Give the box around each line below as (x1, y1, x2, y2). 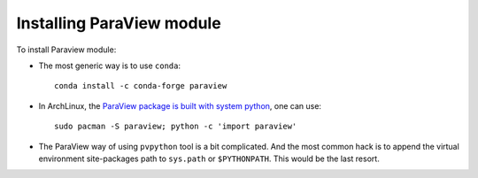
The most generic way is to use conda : (38, 60, 181, 71)
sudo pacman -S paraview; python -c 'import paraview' (54, 121, 297, 132)
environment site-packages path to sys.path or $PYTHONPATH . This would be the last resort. (38, 153, 380, 164)
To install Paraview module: (16, 44, 117, 55)
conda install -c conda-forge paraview (54, 81, 227, 91)
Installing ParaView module (16, 13, 221, 33)
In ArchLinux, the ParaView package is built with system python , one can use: (38, 100, 322, 111)
